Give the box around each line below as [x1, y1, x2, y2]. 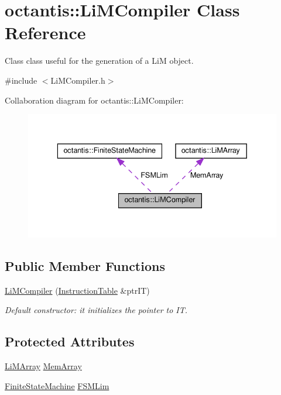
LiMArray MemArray [5, 360, 82, 372]
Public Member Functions [5, 256, 165, 274]
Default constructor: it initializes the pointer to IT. [5, 304, 188, 316]
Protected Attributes [5, 332, 135, 351]
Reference [5, 20, 86, 44]
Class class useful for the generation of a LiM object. [5, 54, 194, 67]
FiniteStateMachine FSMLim [5, 379, 109, 391]
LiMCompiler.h [50, 74, 105, 86]
